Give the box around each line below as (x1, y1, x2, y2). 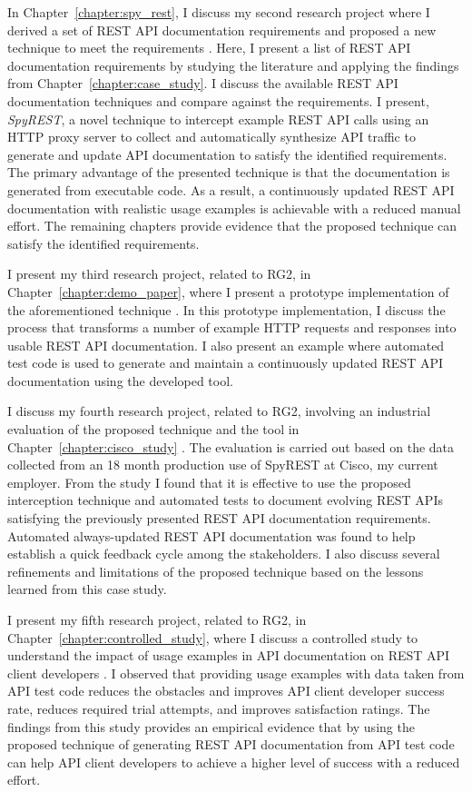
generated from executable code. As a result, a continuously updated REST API (7, 180, 455, 199)
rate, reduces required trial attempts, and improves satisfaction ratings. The (7, 698, 430, 718)
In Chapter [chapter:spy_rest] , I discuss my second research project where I (7, 3, 430, 21)
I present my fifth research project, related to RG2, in (7, 610, 307, 629)
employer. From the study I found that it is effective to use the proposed (7, 472, 411, 491)
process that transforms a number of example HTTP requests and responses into (7, 318, 457, 337)
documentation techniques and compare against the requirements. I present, (7, 91, 429, 110)
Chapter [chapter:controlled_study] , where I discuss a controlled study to (7, 628, 418, 647)
